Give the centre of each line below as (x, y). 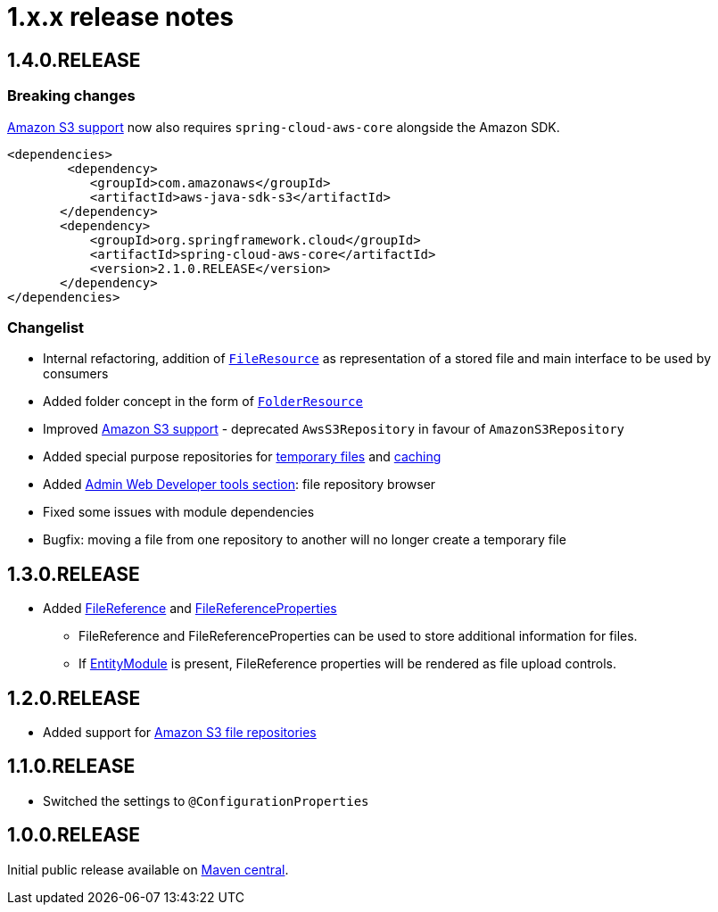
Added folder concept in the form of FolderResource (203, 402)
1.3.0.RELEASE (74, 574)
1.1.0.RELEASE (71, 767)
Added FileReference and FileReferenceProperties (190, 609)
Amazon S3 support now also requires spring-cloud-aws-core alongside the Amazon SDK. (284, 127)
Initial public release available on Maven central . (148, 869)
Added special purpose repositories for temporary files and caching (242, 457)
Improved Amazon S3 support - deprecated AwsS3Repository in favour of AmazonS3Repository (334, 429)
